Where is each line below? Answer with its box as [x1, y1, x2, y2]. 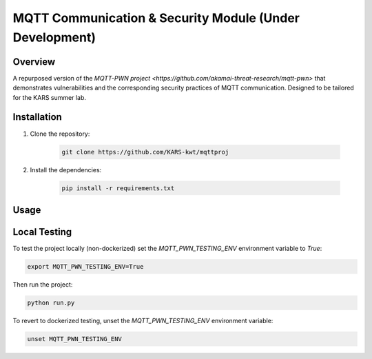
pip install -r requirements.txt [61, 184, 175, 192]
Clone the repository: [30, 130, 90, 138]
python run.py [27, 298, 75, 307]
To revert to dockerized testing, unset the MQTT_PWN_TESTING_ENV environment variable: [12, 316, 273, 325]
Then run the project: [12, 280, 73, 289]
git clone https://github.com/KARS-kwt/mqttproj [61, 148, 229, 156]
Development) [12, 30, 96, 45]
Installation [12, 111, 62, 123]
